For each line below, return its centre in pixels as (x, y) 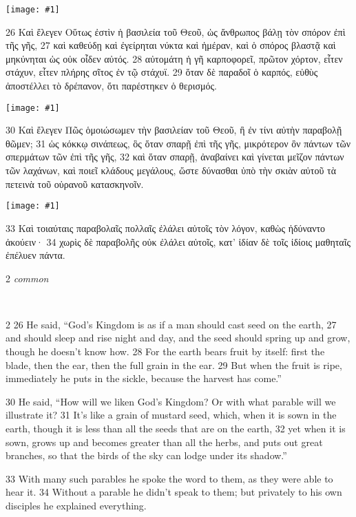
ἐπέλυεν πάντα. (35, 255)
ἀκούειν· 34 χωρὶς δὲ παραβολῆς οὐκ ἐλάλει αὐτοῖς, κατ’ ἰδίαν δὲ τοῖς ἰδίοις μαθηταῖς (178, 241)
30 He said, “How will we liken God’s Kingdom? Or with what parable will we (171, 401)
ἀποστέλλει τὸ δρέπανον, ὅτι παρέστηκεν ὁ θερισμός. (111, 86)
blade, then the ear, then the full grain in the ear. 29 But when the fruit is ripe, (174, 365)
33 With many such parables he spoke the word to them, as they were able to (169, 478)
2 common (27, 278)
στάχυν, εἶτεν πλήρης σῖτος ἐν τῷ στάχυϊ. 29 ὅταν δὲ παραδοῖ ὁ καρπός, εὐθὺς (162, 72)
